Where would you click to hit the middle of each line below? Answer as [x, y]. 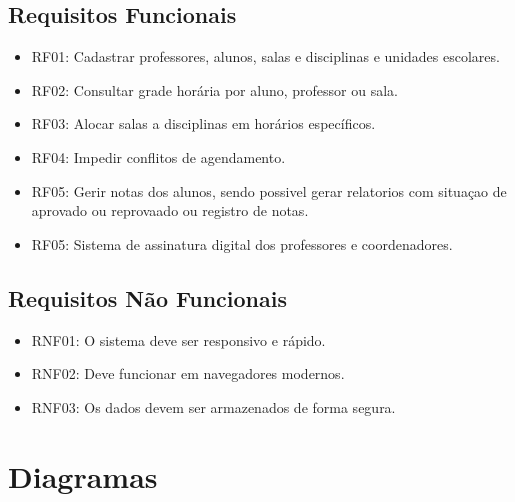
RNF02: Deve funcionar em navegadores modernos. [188, 373]
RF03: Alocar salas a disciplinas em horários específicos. [203, 123]
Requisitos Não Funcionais [148, 297]
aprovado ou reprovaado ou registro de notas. [170, 210]
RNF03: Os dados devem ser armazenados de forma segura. [213, 406]
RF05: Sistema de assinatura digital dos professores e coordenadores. [242, 243]
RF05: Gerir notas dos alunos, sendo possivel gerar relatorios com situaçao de [269, 190]
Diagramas [83, 475]
